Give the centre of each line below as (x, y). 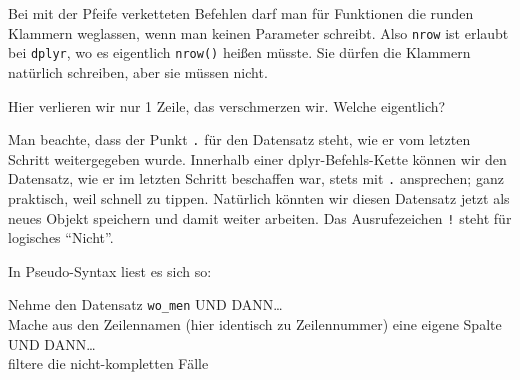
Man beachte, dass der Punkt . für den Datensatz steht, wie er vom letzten (239, 139)
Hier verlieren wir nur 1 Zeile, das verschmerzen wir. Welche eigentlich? (227, 105)
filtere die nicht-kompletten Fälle (108, 363)
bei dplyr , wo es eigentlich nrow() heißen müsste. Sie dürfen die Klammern (239, 52)
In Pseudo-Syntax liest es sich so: (110, 270)
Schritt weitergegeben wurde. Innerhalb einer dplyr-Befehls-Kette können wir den (257, 158)
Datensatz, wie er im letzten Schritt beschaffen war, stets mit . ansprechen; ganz (256, 178)
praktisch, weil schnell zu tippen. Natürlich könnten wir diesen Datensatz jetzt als (259, 198)
